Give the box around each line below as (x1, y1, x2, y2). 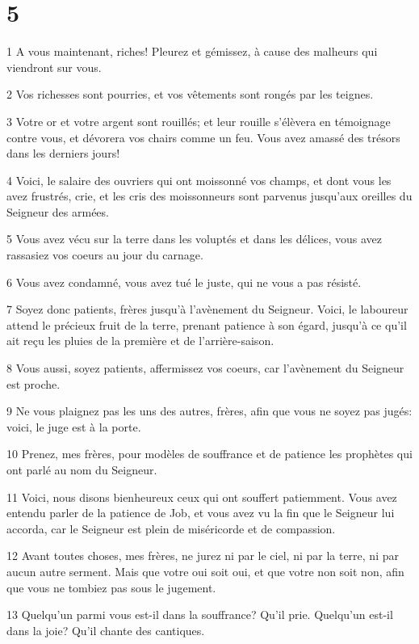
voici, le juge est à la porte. (6, 418, 141, 435)
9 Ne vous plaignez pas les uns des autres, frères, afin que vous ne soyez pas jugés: (6, 402, 413, 419)
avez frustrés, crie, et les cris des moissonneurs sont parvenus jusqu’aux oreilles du (6, 187, 413, 204)
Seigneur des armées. (6, 203, 109, 220)
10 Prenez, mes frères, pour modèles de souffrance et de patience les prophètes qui (6, 445, 413, 462)
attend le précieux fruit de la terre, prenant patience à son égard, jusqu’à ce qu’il (6, 316, 407, 333)
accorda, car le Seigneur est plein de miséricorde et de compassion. (6, 520, 336, 537)
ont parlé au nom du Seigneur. (6, 461, 157, 478)
